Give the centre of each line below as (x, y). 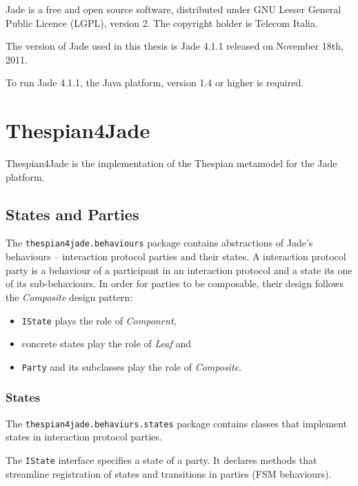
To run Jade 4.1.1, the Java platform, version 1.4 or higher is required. (155, 82)
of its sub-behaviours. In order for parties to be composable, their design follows (175, 283)
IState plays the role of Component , (99, 320)
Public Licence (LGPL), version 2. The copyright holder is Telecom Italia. (162, 22)
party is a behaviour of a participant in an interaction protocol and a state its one (179, 270)
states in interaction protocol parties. (84, 437)
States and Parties (72, 214)
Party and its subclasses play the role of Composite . (131, 366)
